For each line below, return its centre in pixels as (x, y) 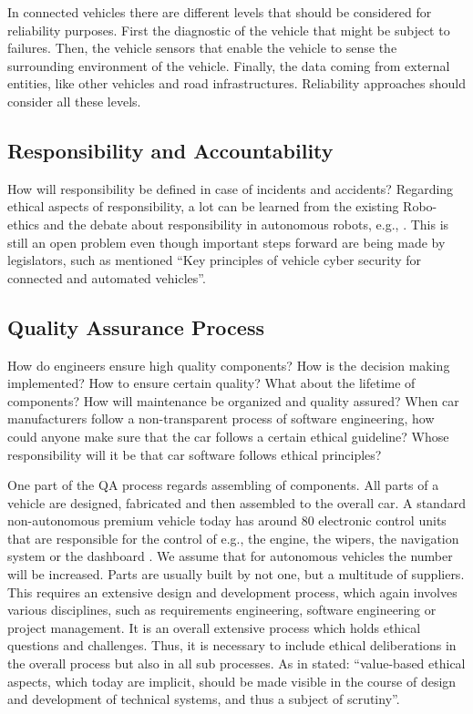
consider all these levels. (74, 101)
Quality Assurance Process (136, 326)
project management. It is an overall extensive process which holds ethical (214, 627)
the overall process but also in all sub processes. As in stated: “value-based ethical (236, 663)
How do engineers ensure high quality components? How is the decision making (229, 365)
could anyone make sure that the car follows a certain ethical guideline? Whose (228, 436)
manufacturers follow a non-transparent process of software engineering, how (221, 418)
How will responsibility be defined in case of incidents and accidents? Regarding (231, 188)
